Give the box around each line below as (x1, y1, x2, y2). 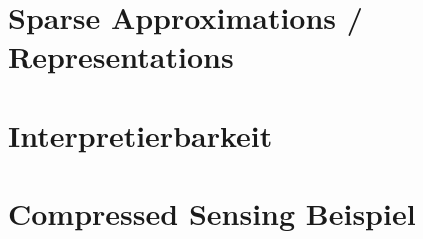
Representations (8, 36, 234, 77)
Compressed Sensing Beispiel (8, 193, 416, 234)
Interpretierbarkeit (8, 114, 273, 155)
